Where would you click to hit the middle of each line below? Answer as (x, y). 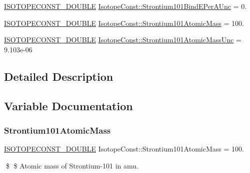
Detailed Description (59, 76)
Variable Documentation (68, 105)
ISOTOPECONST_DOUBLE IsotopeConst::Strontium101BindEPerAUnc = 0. (125, 6)
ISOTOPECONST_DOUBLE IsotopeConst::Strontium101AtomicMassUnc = (123, 40)
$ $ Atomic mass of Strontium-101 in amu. (72, 165)
